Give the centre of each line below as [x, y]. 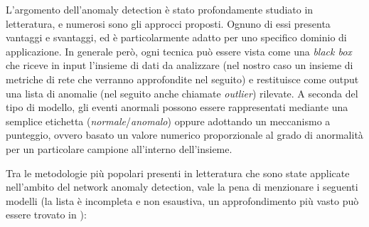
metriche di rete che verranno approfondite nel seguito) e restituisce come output [182, 79]
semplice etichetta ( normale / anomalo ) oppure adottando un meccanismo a [168, 121]
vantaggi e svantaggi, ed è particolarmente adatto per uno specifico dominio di [176, 37]
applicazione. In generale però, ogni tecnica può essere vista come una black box [179, 51]
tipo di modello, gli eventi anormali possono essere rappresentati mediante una [177, 107]
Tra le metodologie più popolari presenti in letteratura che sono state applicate [178, 173]
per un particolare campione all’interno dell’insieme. [119, 148]
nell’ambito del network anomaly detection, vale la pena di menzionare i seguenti [182, 187]
